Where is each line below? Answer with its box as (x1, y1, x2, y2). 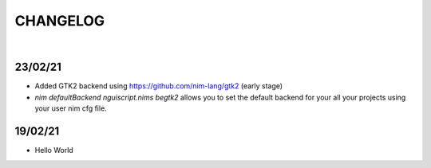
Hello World (34, 146, 73, 155)
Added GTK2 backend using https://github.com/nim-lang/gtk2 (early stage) (34, 81, 283, 91)
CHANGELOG (14, 12, 105, 29)
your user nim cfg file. (34, 104, 107, 113)
